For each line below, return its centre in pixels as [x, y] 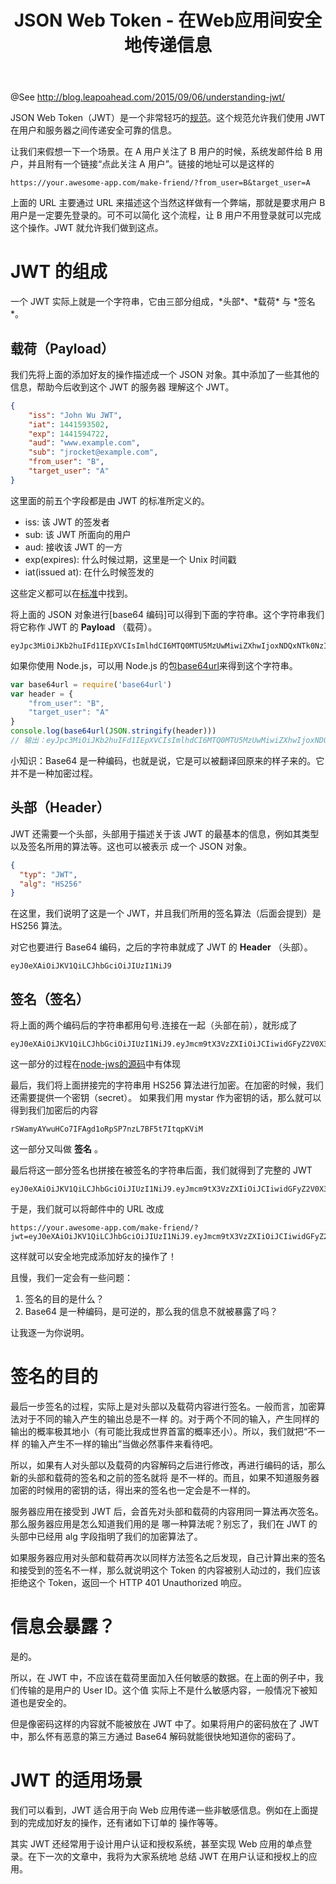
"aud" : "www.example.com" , [84, 443]
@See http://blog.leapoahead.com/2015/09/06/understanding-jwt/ [148, 97]
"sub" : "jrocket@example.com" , [93, 452]
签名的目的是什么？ [64, 1299]
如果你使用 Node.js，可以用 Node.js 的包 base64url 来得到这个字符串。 [154, 665]
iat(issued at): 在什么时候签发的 [89, 572]
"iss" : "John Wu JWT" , [75, 415]
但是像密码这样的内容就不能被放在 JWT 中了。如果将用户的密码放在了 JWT [165, 1723]
